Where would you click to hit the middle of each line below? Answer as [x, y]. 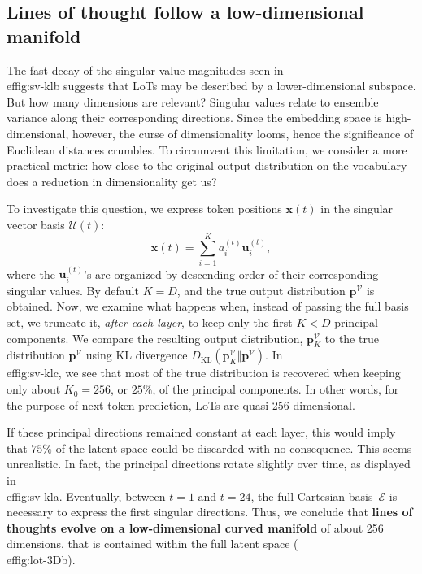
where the [31, 274]
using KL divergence [137, 355]
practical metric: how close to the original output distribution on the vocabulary [207, 165]
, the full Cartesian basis [312, 496]
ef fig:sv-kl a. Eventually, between [86, 496]
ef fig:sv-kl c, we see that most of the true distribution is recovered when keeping [204, 373]
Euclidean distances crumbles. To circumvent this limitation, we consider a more [207, 149]
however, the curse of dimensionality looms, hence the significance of [243, 133]
